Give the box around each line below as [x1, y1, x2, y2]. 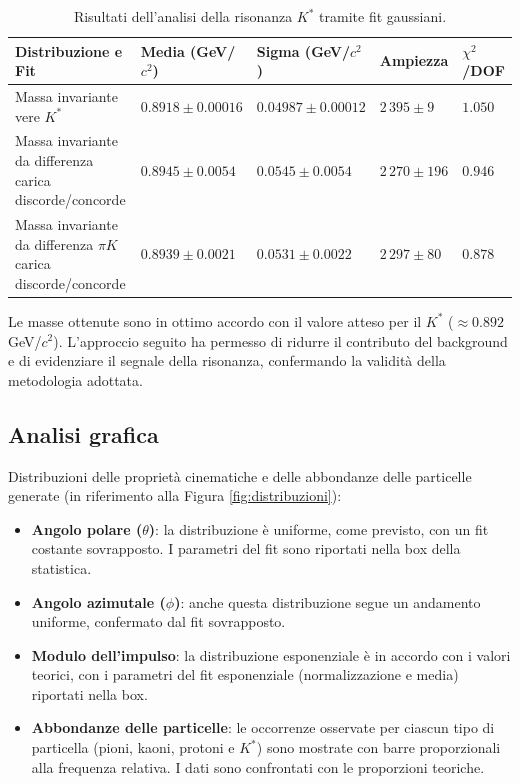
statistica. [31, 557, 92, 578]
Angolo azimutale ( [31, 591, 166, 612]
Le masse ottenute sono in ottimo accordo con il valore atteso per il [8, 310, 422, 331]
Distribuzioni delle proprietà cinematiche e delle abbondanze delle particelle [8, 465, 472, 486]
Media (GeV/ [140, 40, 236, 61]
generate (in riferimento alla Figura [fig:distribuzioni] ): [8, 485, 342, 506]
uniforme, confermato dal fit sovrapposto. [31, 611, 286, 632]
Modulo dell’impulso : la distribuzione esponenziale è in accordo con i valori [31, 644, 511, 665]
